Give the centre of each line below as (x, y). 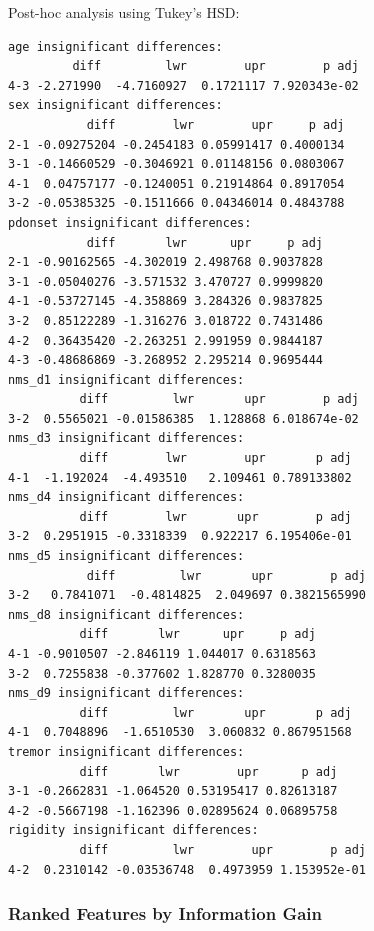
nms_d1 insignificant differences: (126, 379)
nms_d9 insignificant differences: (126, 693)
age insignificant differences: (115, 46)
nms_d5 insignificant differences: (126, 556)
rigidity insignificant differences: (133, 830)
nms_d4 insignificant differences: (126, 497)
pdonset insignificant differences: (130, 222)
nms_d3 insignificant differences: (126, 438)
